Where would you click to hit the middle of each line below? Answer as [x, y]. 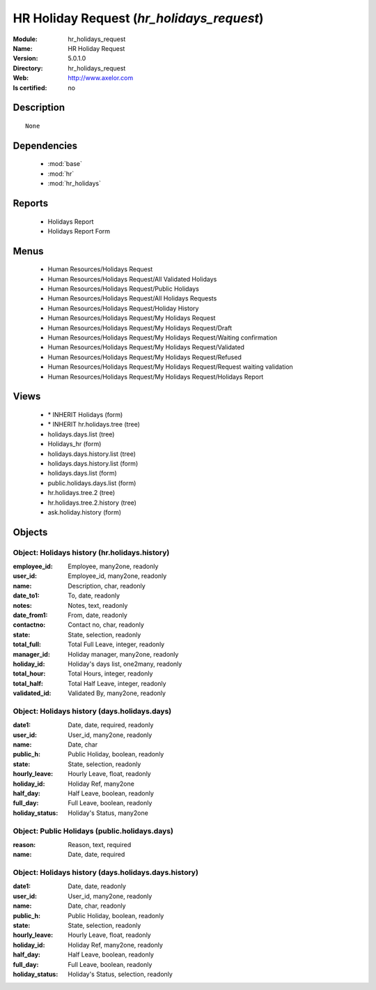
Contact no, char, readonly [106, 625]
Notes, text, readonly [98, 605]
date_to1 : [26, 595]
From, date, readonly [98, 615]
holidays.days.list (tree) [81, 434]
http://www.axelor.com [101, 78]
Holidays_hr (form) [75, 444]
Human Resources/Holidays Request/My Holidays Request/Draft [140, 328]
